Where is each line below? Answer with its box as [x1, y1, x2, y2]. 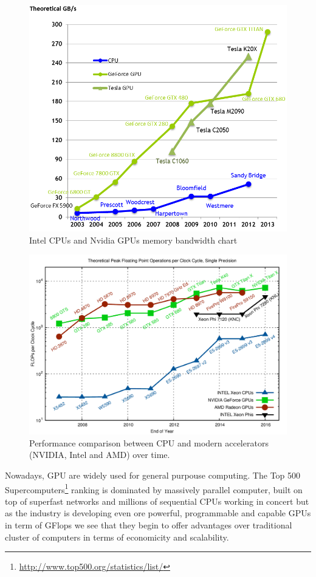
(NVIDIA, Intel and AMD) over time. [29, 448, 170, 461]
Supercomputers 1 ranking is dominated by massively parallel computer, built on [5, 481, 303, 496]
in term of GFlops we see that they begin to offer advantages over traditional [5, 518, 292, 531]
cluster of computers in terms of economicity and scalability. [5, 530, 229, 543]
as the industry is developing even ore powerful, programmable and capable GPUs [5, 507, 311, 519]
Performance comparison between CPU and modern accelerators [29, 436, 269, 449]
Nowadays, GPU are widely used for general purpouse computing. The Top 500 [5, 468, 301, 481]
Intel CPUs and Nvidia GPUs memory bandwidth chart [29, 233, 238, 246]
